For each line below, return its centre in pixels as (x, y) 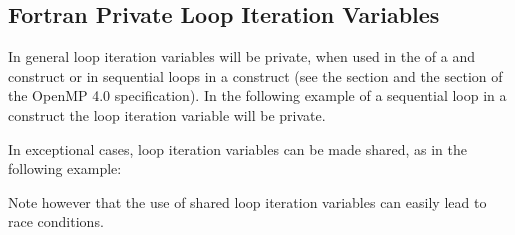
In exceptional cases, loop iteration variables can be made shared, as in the (237, 148)
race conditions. (56, 221)
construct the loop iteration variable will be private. (167, 114)
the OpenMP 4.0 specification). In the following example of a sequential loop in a (257, 95)
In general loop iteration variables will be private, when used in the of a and (241, 56)
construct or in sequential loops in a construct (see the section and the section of (255, 75)
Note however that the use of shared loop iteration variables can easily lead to (247, 201)
